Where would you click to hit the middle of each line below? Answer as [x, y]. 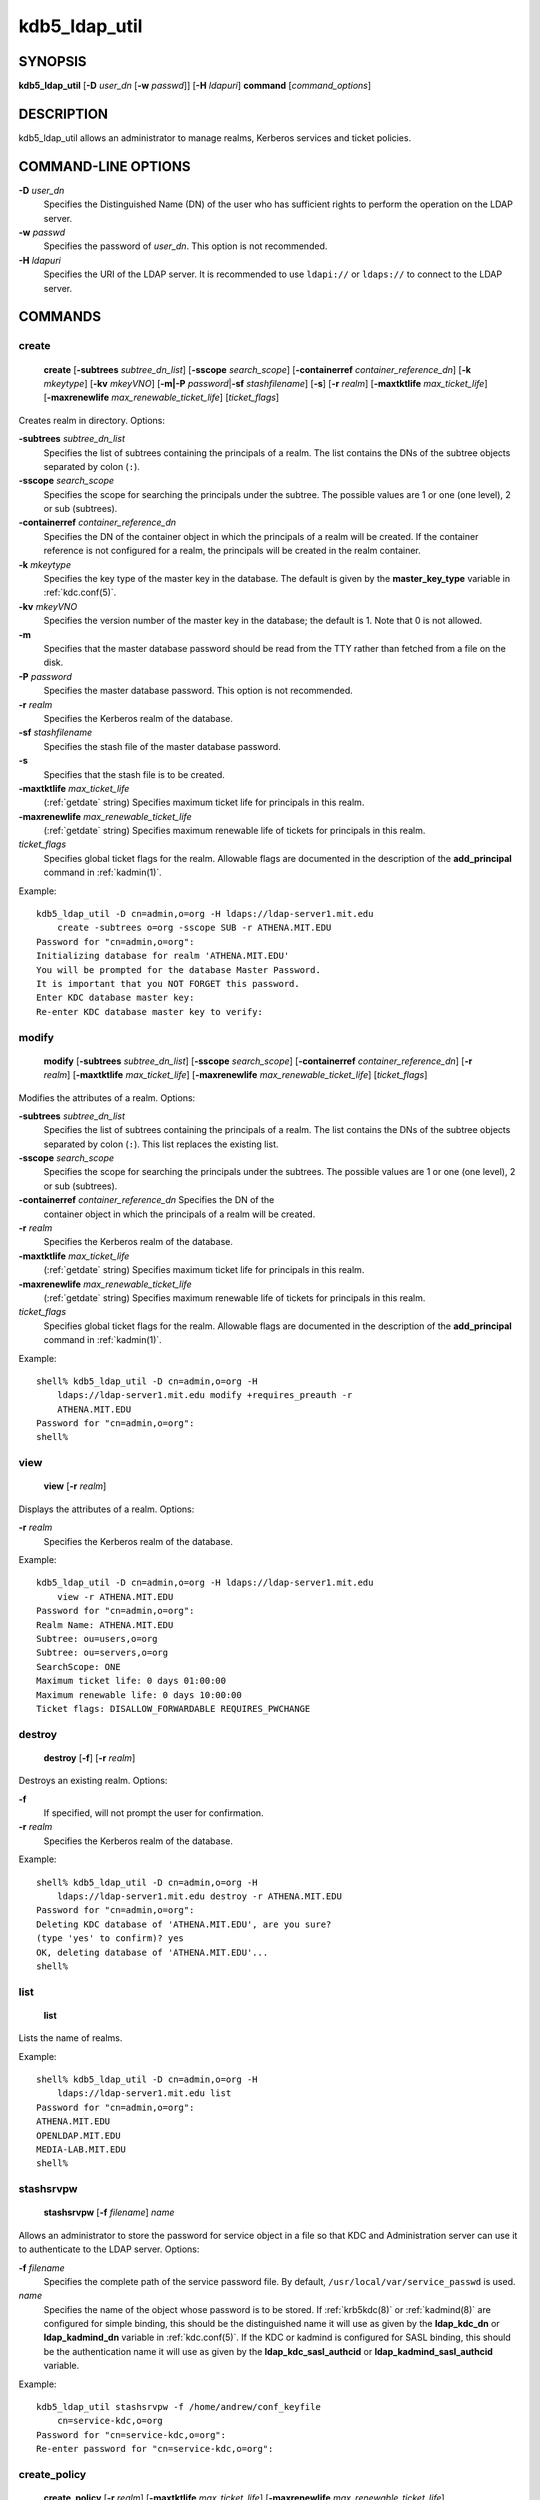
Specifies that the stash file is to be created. [134, 774]
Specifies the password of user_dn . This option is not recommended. [185, 246]
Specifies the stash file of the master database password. [162, 746]
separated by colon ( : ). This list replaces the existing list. [161, 1144]
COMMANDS [60, 316]
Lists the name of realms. [70, 2038]
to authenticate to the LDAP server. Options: [109, 2249]
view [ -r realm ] [75, 1486]
